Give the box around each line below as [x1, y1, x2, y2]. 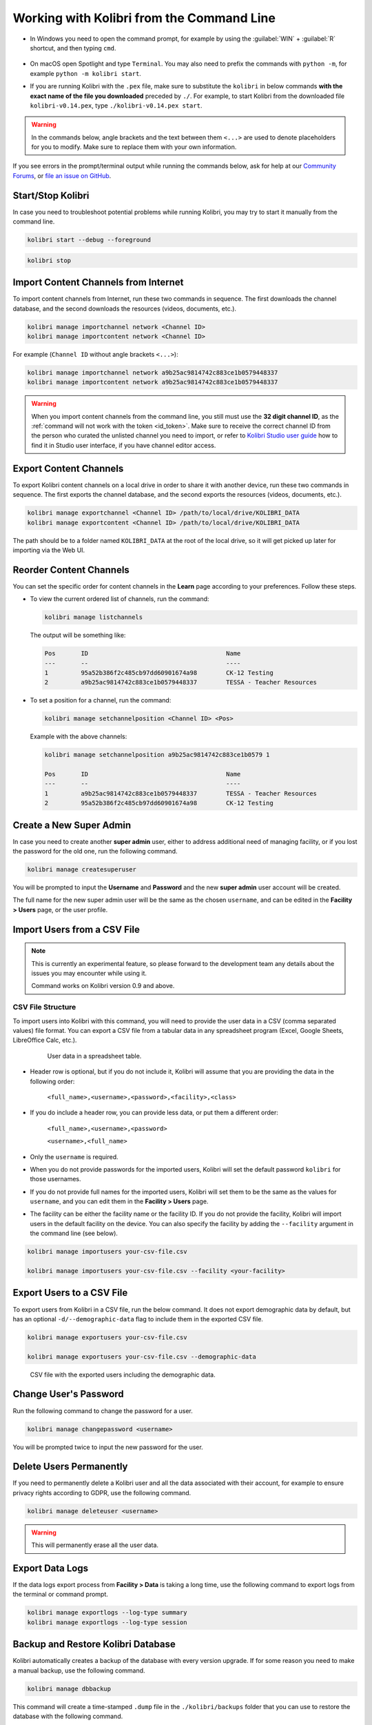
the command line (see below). [30, 1229, 118, 1238]
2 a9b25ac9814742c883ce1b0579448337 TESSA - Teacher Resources [44, 678, 317, 687]
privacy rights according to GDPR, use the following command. [12, 1488, 192, 1497]
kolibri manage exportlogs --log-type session [27, 1618, 187, 1626]
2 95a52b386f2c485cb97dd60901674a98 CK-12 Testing [44, 799, 273, 807]
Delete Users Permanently [12, 1461, 128, 1472]
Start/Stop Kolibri [12, 190, 90, 201]
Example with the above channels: [30, 732, 127, 741]
